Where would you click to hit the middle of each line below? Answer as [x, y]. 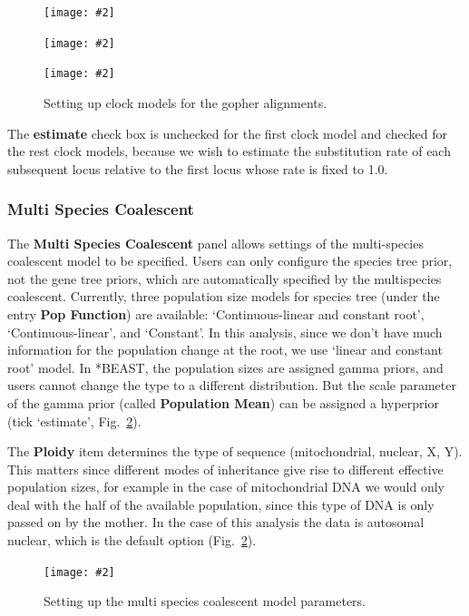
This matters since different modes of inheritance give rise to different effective [225, 469]
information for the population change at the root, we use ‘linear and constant [225, 350]
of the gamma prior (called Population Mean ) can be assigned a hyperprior [223, 402]
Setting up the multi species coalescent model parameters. [205, 601]
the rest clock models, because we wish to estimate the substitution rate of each [229, 151]
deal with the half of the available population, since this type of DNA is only [221, 504]
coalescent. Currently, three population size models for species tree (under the [224, 296]
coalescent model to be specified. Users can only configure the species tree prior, [230, 261]
